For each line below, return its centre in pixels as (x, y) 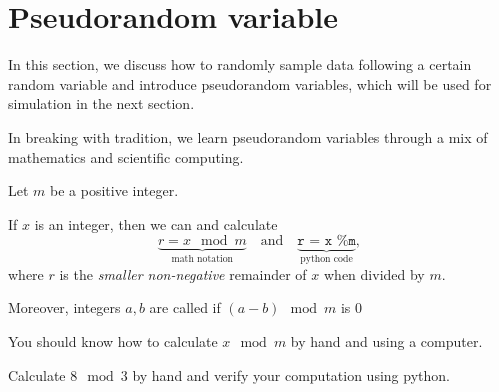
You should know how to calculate (113, 340)
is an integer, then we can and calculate (156, 223)
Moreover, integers (64, 307)
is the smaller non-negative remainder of (183, 273)
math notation (202, 259)
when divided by (374, 273)
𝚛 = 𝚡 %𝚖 (326, 241)
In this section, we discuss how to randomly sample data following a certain (240, 64)
